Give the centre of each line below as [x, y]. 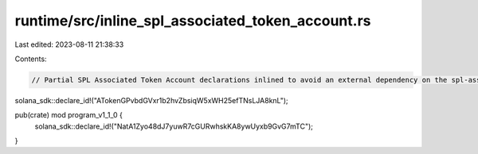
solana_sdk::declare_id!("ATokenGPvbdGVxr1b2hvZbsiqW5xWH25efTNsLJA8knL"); [151, 100]
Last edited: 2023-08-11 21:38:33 [69, 44]
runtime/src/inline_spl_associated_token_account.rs [193, 21]
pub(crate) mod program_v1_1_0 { [69, 115]
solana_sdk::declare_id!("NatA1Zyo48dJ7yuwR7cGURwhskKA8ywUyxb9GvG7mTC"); [174, 126]
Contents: [31, 59]
